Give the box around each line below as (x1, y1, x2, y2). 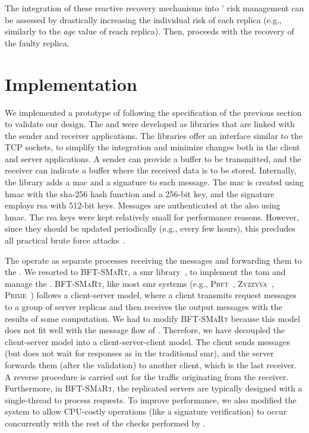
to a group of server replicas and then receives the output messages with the (5, 301, 282, 312)
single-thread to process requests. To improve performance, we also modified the (5, 393, 297, 406)
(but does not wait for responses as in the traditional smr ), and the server (5, 347, 274, 359)
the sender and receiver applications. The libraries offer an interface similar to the (5, 129, 303, 141)
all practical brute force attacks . (5, 234, 125, 246)
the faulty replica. (5, 36, 70, 49)
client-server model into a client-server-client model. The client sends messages (5, 335, 291, 347)
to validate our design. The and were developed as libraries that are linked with (5, 118, 295, 130)
